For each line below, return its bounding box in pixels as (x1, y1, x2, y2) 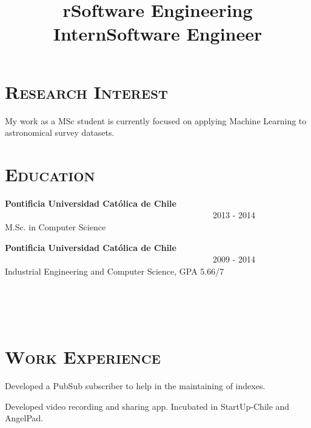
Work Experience (5, 344, 161, 369)
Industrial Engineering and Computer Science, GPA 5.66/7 (5, 264, 224, 277)
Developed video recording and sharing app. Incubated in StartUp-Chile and (5, 400, 290, 412)
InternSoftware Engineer (53, 21, 263, 46)
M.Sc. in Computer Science (5, 221, 106, 233)
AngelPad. (5, 412, 44, 424)
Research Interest (5, 79, 169, 104)
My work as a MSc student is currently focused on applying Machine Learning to (5, 114, 307, 127)
